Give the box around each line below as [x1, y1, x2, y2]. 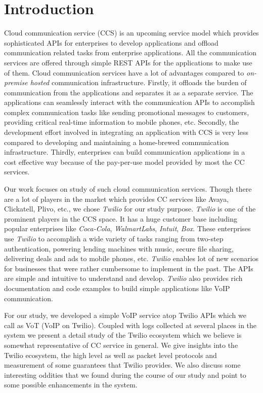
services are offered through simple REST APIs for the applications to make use [4, 57, 252, 67]
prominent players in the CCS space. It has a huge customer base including [4, 213, 237, 224]
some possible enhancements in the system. [4, 379, 138, 390]
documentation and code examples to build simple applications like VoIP [4, 282, 230, 293]
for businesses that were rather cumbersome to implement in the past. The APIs [4, 263, 253, 273]
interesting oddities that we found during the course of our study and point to [4, 369, 246, 380]
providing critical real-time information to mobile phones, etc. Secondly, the [4, 117, 239, 127]
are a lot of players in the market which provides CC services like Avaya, [4, 193, 229, 204]
